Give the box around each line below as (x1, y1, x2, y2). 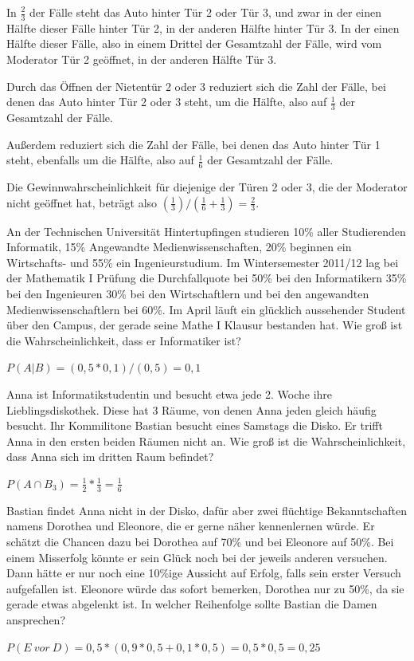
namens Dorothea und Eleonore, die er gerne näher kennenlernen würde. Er (6, 517, 375, 534)
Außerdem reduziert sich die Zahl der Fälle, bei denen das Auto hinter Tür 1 (6, 136, 381, 152)
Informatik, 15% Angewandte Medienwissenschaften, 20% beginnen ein (6, 238, 352, 255)
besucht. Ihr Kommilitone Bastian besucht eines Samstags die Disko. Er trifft (6, 417, 383, 434)
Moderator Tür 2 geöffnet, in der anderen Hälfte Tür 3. (6, 51, 277, 68)
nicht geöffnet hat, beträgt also (6, 194, 158, 210)
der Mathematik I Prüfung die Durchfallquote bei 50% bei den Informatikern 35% (6, 270, 407, 286)
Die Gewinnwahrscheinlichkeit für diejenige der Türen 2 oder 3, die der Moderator (6, 179, 408, 195)
